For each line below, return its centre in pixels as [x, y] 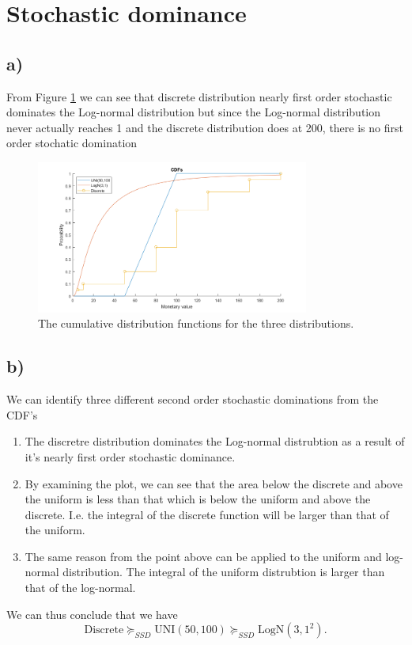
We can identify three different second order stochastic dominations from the [193, 399]
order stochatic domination [72, 143]
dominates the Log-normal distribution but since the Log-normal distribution [194, 112]
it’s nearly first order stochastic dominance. [130, 456]
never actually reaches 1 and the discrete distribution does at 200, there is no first [205, 127]
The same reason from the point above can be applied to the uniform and [203, 556]
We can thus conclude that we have [92, 614]
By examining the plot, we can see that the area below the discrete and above [214, 483]
